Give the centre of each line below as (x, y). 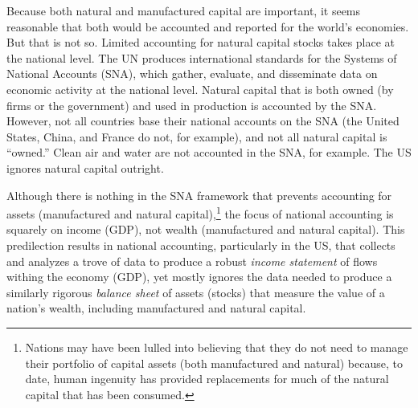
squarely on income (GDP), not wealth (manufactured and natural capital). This (206, 229)
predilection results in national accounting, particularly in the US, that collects (201, 245)
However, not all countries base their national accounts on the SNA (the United (203, 121)
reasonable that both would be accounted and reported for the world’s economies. (208, 26)
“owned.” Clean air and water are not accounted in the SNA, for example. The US (209, 152)
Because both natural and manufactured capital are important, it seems (184, 10)
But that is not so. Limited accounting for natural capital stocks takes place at (201, 42)
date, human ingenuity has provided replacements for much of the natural (207, 379)
